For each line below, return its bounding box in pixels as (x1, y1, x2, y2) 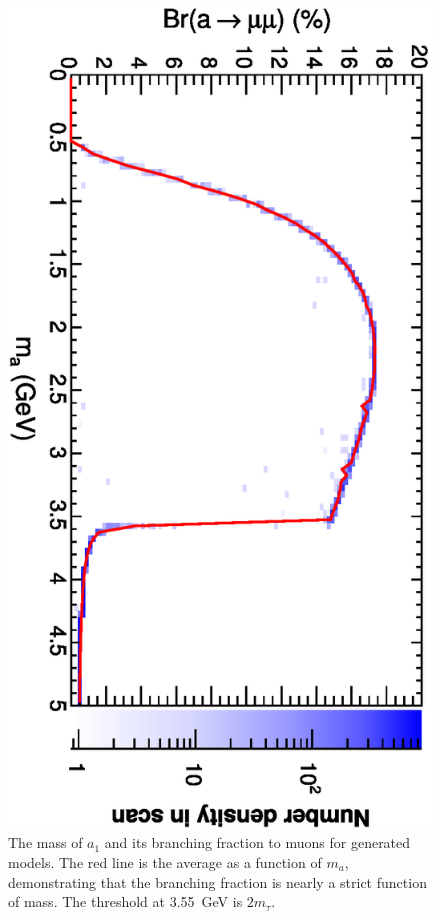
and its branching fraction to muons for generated (104, 832, 411, 853)
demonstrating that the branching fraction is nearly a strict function (8, 871, 427, 892)
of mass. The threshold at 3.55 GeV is (8, 891, 243, 912)
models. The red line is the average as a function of (8, 851, 322, 872)
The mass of (8, 832, 83, 853)
